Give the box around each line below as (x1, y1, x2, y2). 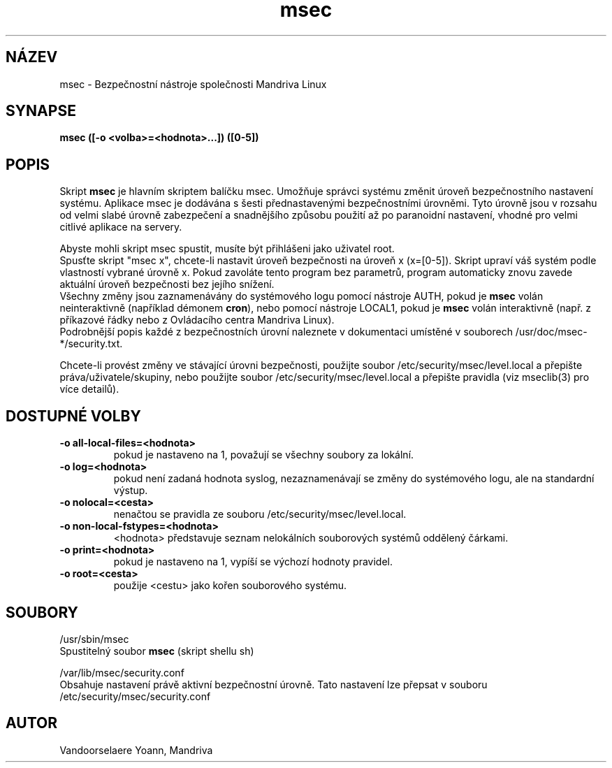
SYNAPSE (6, 102, 76, 120)
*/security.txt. (59, 338, 123, 350)
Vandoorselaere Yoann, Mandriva (59, 744, 213, 756)
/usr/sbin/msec (59, 632, 129, 645)
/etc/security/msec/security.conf (59, 690, 211, 702)
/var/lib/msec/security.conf (59, 666, 184, 679)
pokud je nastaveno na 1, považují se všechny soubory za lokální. (113, 449, 414, 461)
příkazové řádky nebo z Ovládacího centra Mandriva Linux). (59, 314, 335, 326)
